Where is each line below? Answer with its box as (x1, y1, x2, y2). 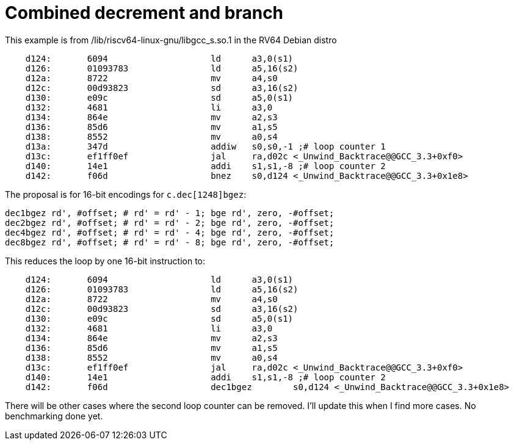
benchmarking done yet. (5, 410, 103, 421)
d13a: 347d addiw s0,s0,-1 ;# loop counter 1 (25, 141, 386, 151)
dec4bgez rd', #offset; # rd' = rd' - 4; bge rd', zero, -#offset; (5, 227, 335, 237)
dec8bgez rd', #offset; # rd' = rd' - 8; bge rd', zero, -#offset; (5, 237, 335, 247)
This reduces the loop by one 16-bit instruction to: (5, 255, 206, 266)
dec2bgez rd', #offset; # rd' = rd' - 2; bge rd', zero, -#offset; (5, 217, 335, 228)
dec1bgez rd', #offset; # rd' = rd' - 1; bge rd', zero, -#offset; (5, 208, 335, 218)
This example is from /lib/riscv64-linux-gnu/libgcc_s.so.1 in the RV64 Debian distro (5, 34, 337, 45)
